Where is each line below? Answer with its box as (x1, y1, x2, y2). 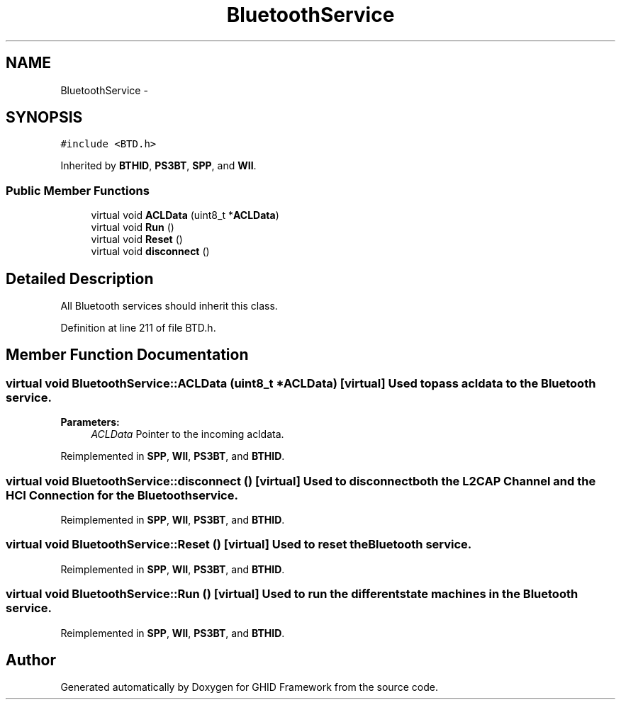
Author (6, 650, 56, 669)
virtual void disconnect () (91, 245, 210, 258)
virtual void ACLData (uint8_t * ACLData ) (91, 209, 279, 222)
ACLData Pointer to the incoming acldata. (91, 428, 284, 441)
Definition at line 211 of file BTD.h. (60, 322, 216, 334)
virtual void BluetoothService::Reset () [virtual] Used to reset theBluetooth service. (6, 537, 472, 552)
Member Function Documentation (6, 346, 249, 364)
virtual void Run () (91, 221, 174, 234)
